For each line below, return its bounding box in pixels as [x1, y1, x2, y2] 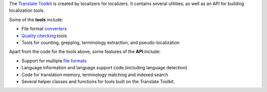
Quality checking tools [21, 33, 67, 39]
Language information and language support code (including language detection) [21, 65, 187, 71]
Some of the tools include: [9, 16, 64, 22]
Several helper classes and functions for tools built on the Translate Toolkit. [21, 78, 175, 84]
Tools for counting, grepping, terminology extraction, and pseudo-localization [21, 40, 180, 46]
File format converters [21, 26, 67, 32]
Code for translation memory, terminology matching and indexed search [21, 72, 168, 78]
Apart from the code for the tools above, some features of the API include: [9, 48, 161, 54]
